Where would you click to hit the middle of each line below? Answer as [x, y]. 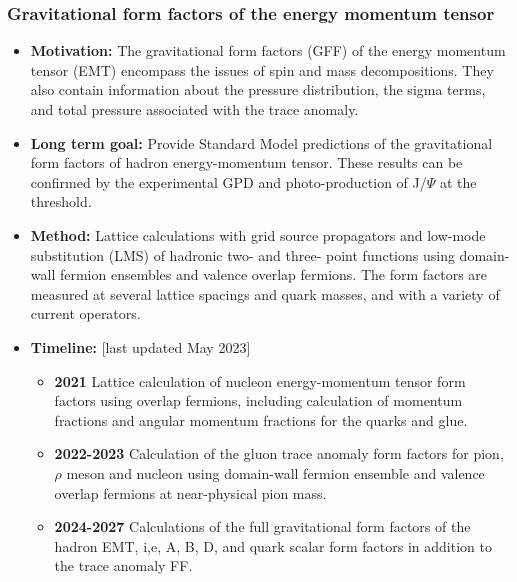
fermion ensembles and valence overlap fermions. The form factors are [273, 274]
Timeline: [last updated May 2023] [140, 346]
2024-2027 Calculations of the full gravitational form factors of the [262, 526]
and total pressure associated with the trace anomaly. [194, 109]
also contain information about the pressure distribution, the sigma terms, [258, 89]
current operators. [85, 313]
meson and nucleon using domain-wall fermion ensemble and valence [275, 472]
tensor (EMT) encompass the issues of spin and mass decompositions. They [262, 69]
